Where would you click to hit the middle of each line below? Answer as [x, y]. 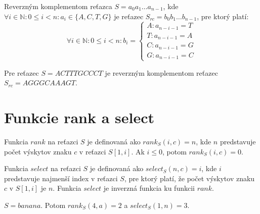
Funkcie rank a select [79, 117]
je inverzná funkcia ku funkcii [149, 188]
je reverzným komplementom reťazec [161, 72]
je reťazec [129, 16]
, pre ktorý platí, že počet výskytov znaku [189, 178]
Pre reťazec [21, 72]
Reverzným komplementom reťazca [58, 6]
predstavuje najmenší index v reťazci [61, 178]
